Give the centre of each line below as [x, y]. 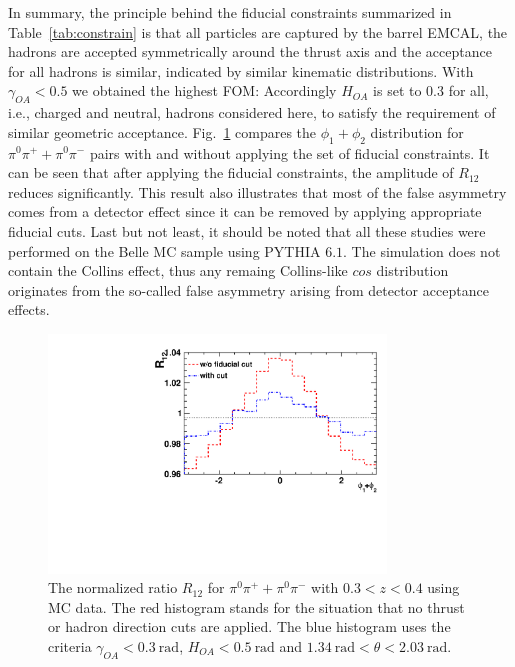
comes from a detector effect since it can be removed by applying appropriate [245, 211]
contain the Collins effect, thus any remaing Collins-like [178, 270]
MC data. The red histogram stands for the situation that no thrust [256, 606]
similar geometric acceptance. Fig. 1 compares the [162, 131]
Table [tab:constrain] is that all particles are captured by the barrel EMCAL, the [258, 31]
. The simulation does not [422, 250]
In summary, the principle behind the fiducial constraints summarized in [230, 12]
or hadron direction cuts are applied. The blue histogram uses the [249, 626]
